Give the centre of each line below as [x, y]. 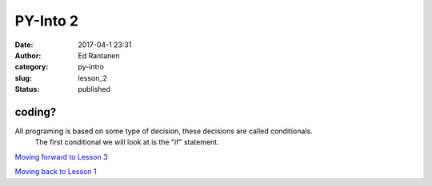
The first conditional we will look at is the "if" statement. [127, 142]
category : [32, 67]
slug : [23, 78]
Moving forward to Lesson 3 [61, 156]
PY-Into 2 [47, 21]
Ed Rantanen [99, 55]
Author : [28, 55]
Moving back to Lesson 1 [56, 172]
